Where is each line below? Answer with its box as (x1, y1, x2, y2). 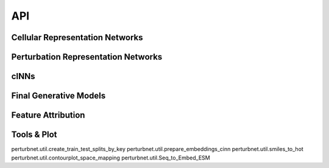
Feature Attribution (11, 110, 85, 121)
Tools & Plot (11, 130, 57, 140)
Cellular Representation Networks (11, 32, 143, 43)
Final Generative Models (11, 91, 106, 101)
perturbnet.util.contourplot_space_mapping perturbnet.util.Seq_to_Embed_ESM (11, 154, 210, 161)
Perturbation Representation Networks (11, 52, 163, 62)
